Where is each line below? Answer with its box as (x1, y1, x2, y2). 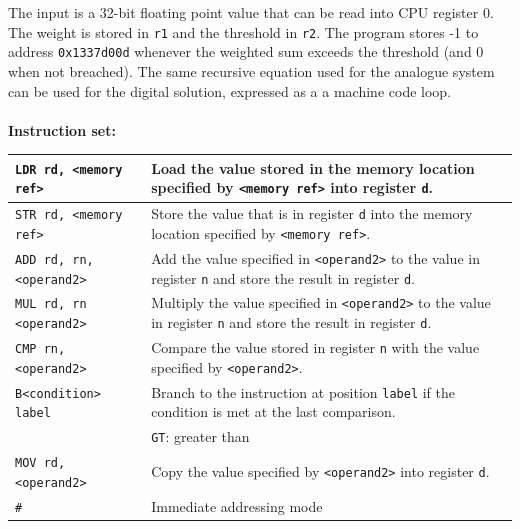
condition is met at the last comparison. (151, 401, 396, 422)
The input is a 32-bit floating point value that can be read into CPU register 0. (8, 2, 494, 22)
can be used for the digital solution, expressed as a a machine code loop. (8, 80, 452, 101)
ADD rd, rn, (15, 252, 94, 267)
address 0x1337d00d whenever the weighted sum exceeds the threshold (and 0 (8, 41, 484, 62)
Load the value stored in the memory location (151, 157, 475, 178)
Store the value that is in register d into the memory (151, 203, 473, 224)
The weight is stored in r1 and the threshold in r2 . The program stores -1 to (8, 21, 479, 42)
